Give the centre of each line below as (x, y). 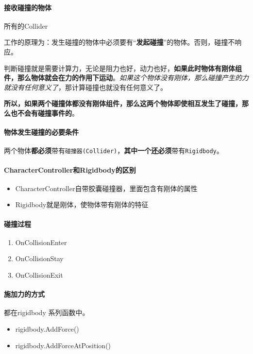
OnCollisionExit (39, 274)
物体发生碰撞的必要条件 (41, 132)
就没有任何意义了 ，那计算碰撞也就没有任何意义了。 (85, 87)
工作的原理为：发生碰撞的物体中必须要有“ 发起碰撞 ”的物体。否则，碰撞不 (119, 42)
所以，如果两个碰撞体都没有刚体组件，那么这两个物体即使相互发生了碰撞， (123, 103)
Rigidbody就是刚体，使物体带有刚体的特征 (82, 204)
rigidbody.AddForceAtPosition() (63, 345)
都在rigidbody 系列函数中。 (47, 312)
